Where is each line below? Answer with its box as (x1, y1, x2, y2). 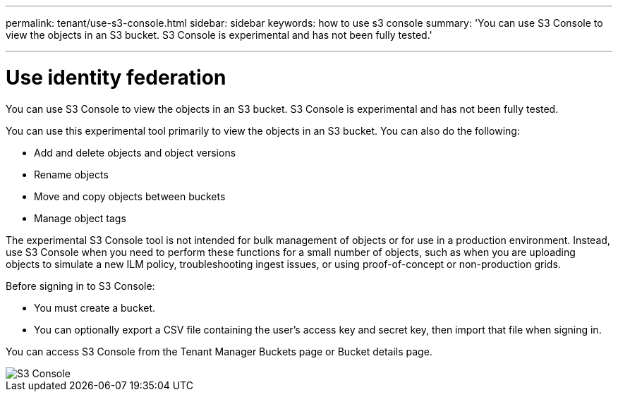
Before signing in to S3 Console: (6, 279, 155, 292)
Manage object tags (34, 212, 126, 224)
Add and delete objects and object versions (34, 146, 236, 159)
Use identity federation (6, 65, 226, 90)
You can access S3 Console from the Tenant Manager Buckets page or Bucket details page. (6, 345, 432, 358)
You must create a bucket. (34, 301, 156, 314)
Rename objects (34, 168, 109, 181)
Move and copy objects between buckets (34, 190, 226, 202)
